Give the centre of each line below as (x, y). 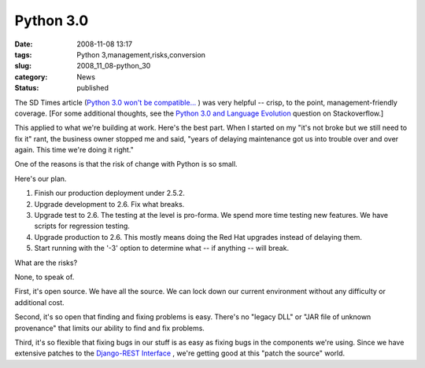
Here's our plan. (41, 178)
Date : (24, 44)
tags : (23, 54)
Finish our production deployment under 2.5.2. (109, 193)
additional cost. (39, 302)
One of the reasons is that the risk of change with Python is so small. (126, 164)
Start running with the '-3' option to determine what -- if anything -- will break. (162, 248)
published (93, 88)
